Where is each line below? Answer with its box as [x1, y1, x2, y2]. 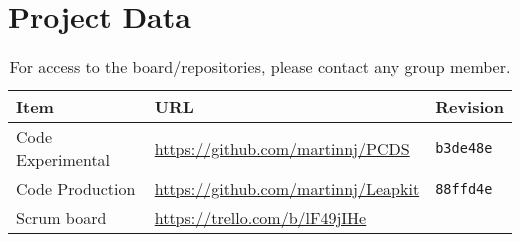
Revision [435, 95, 504, 119]
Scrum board [16, 206, 107, 230]
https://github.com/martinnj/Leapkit [154, 177, 420, 201]
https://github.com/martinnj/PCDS [154, 136, 410, 160]
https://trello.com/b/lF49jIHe [154, 206, 367, 230]
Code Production [16, 177, 136, 201]
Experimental [16, 148, 111, 172]
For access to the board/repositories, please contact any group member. [9, 55, 511, 79]
